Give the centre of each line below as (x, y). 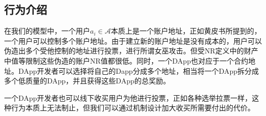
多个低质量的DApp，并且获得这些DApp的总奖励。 (87, 81)
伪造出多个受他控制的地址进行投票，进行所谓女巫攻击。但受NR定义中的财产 (131, 51)
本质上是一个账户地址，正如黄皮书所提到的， (186, 31)
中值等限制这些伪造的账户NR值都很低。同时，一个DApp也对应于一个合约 (126, 60)
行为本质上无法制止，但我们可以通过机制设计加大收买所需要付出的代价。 (133, 108)
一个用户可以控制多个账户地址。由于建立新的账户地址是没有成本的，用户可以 (133, 40)
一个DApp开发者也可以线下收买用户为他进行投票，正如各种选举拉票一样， (128, 97)
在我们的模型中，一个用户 (47, 31)
